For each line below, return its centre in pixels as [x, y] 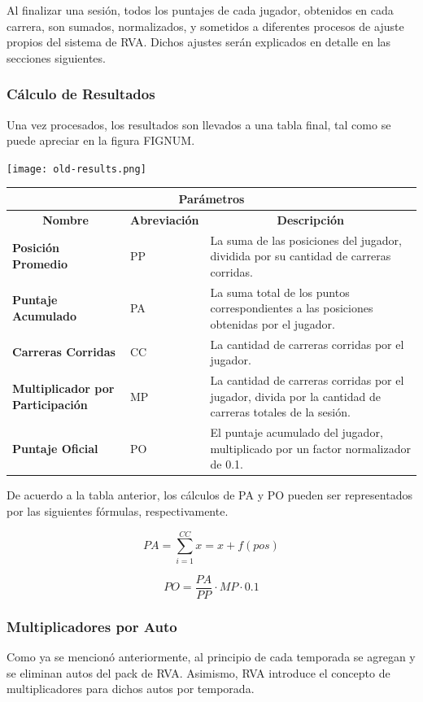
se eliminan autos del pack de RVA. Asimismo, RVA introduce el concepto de [198, 672]
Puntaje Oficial [55, 448]
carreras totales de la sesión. [280, 412]
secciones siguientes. [56, 57]
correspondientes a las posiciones [292, 308]
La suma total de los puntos [280, 292]
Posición [36, 248]
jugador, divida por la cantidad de [295, 396]
